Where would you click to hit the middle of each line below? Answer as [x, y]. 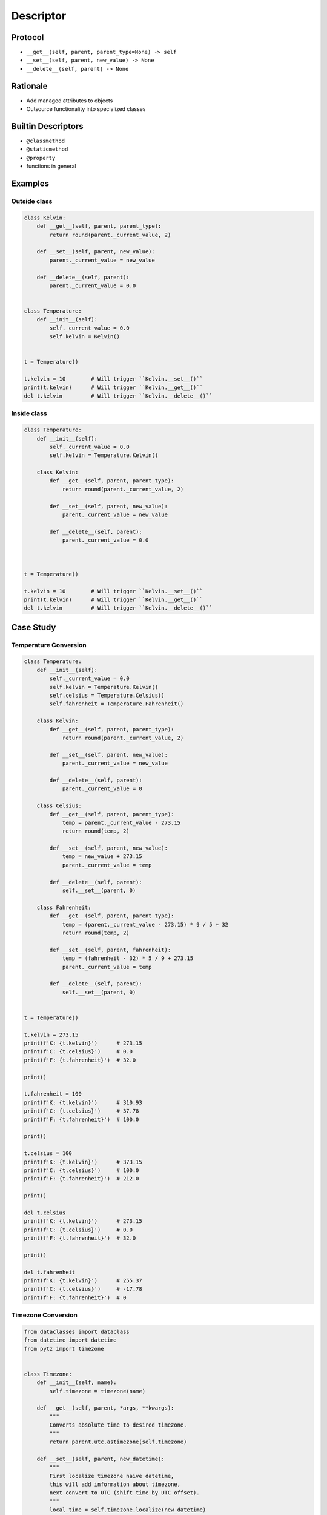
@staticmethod [47, 149]
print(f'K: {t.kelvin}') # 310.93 [83, 1102]
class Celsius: [59, 806]
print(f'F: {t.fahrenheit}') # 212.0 [81, 1179]
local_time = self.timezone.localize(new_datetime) [128, 1510]
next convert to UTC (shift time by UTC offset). [124, 1493]
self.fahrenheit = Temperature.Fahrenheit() [117, 704]
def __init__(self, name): [77, 1383]
